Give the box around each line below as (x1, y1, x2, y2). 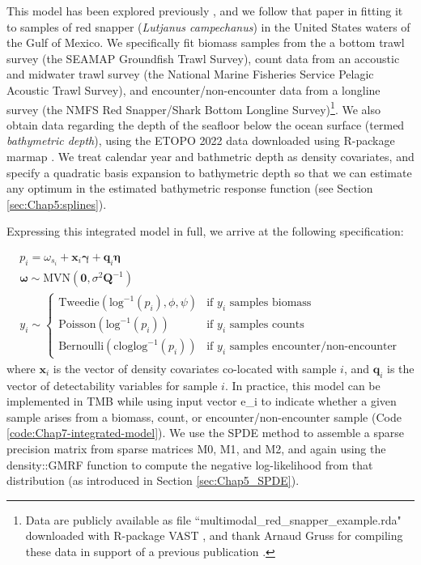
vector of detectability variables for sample (6, 376, 218, 393)
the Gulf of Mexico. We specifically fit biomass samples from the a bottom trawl (6, 34, 405, 51)
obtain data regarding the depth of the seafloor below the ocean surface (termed (6, 116, 405, 133)
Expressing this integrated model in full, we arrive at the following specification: (6, 223, 404, 240)
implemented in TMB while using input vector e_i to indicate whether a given (6, 393, 397, 410)
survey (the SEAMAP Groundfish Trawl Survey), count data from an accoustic (6, 49, 400, 66)
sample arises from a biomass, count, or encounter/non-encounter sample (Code (6, 408, 402, 425)
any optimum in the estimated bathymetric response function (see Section (6, 180, 373, 197)
